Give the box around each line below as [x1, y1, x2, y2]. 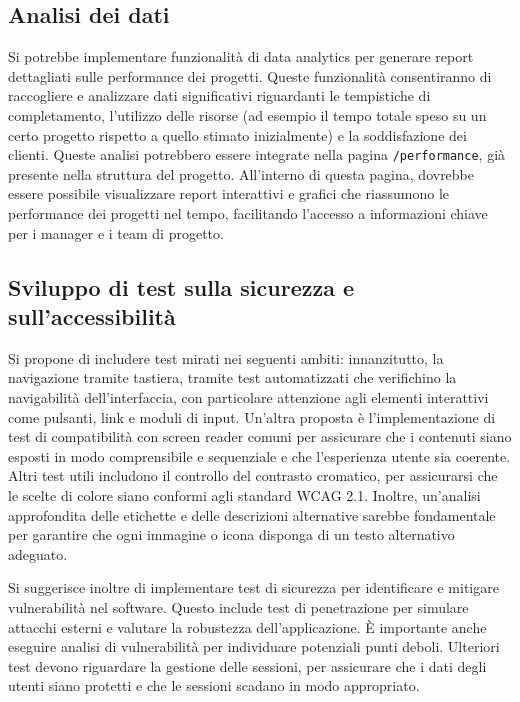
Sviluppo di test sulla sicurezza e [8, 271, 355, 302]
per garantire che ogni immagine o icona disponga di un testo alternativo [8, 524, 455, 545]
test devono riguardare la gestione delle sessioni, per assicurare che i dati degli [8, 655, 487, 676]
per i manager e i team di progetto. [8, 222, 224, 243]
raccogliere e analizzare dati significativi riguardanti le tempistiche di [8, 85, 431, 106]
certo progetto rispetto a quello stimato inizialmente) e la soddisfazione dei [8, 124, 467, 145]
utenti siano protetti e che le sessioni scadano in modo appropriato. [8, 675, 420, 696]
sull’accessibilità [8, 300, 176, 331]
